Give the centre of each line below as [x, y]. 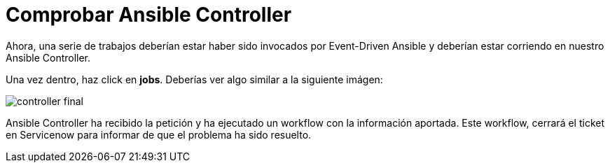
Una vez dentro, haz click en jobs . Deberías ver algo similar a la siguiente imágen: [194, 79]
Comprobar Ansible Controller [149, 15]
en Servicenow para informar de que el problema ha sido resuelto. [159, 134]
